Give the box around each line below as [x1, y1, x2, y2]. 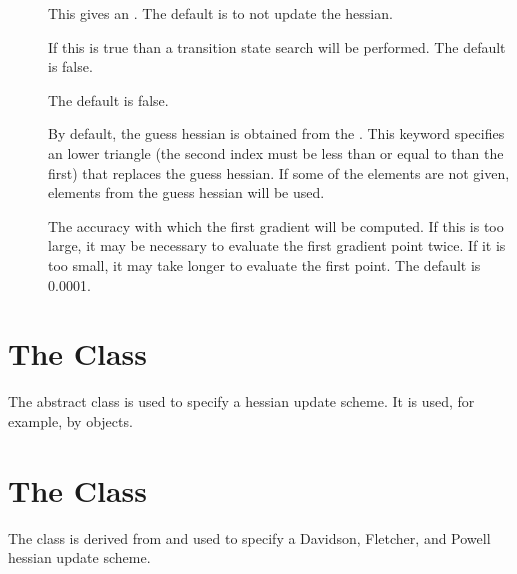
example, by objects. [8, 410, 133, 431]
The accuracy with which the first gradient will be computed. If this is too [48, 215, 504, 236]
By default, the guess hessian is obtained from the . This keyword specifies [48, 123, 505, 144]
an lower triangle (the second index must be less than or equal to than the [48, 142, 504, 163]
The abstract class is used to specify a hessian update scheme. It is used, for [8, 391, 475, 412]
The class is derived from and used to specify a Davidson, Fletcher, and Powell [8, 527, 491, 548]
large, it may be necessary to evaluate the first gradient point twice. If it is [48, 235, 506, 256]
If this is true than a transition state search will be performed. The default [48, 36, 506, 57]
